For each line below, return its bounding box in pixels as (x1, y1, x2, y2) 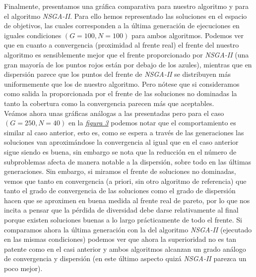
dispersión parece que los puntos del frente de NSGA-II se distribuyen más (4, 69, 231, 79)
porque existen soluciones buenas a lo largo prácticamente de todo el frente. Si (4, 215, 242, 225)
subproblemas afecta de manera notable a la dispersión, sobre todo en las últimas (4, 156, 252, 166)
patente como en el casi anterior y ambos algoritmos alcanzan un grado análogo (4, 243, 246, 254)
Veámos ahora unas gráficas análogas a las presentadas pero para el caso (4, 108, 224, 118)
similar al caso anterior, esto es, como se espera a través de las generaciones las (4, 127, 244, 137)
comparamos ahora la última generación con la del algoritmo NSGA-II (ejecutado (4, 224, 252, 234)
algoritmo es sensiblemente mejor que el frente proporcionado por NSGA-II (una (4, 49, 249, 59)
